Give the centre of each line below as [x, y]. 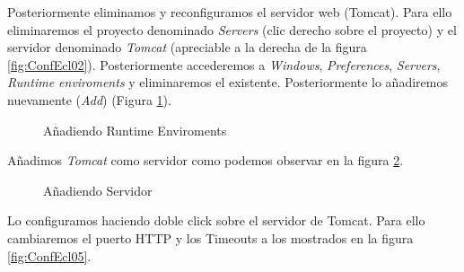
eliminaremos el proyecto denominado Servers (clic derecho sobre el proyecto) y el [232, 29]
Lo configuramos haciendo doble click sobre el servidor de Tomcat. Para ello [216, 220]
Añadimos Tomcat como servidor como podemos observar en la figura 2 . [206, 160]
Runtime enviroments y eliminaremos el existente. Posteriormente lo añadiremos [228, 82]
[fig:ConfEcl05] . [49, 255]
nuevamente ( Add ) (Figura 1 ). [89, 99]
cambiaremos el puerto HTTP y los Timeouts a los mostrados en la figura [210, 237]
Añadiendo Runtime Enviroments [135, 130]
